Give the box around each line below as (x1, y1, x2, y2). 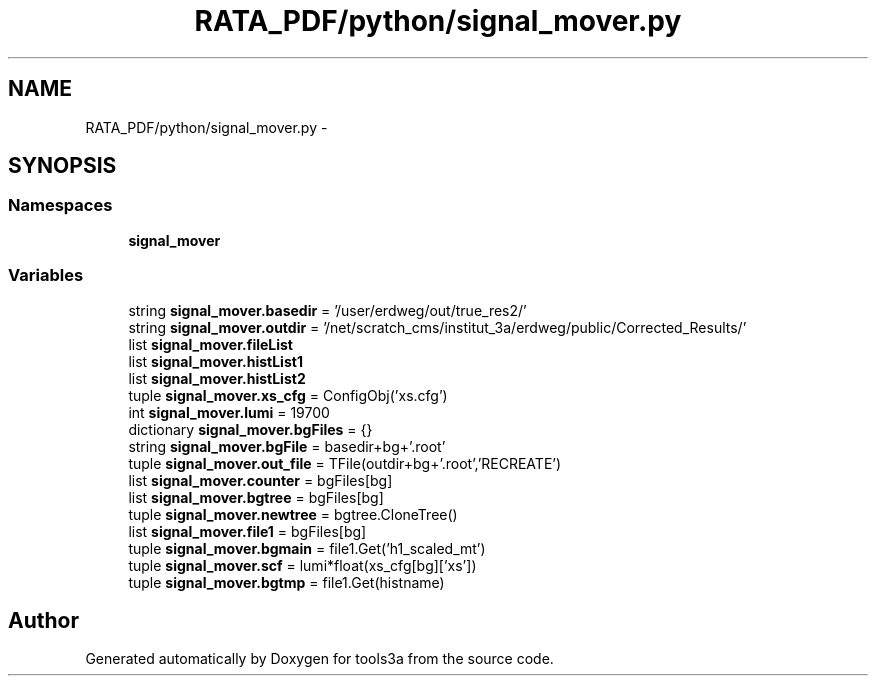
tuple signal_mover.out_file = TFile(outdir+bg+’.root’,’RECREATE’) (128, 454, 562, 472)
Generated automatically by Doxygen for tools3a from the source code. (85, 650, 554, 668)
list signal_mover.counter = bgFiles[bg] (128, 471, 393, 489)
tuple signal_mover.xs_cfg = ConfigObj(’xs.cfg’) (128, 386, 448, 404)
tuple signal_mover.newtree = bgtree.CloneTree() (128, 505, 458, 523)
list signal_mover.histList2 (128, 369, 306, 387)
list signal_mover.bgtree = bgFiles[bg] (128, 488, 384, 506)
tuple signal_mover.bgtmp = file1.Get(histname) (128, 573, 445, 591)
